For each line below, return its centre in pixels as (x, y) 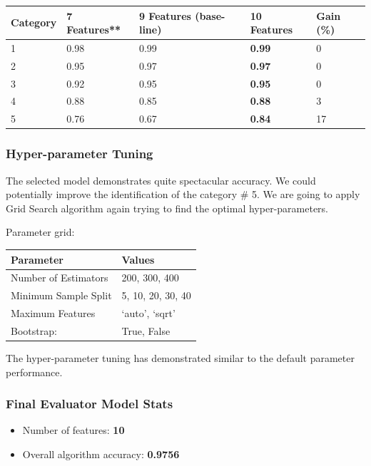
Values (138, 259)
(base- (210, 15)
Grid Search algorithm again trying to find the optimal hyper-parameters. (167, 208)
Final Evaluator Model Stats (90, 404)
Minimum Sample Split (61, 295)
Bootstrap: (34, 330)
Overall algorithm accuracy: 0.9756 (101, 454)
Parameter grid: (40, 232)
